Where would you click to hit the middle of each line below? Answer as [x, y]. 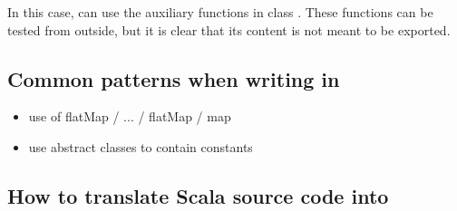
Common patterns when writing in [174, 78]
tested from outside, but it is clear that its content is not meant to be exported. [229, 29]
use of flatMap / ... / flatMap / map [130, 116]
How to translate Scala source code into [198, 195]
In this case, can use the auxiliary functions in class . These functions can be [220, 12]
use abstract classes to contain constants [141, 146]
